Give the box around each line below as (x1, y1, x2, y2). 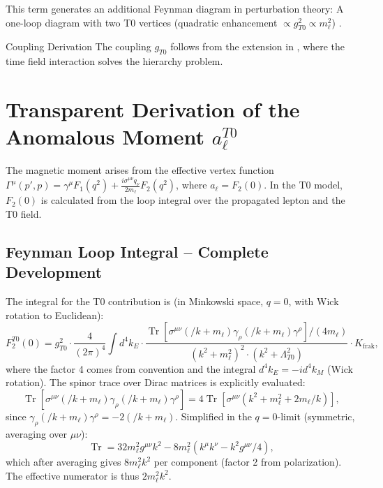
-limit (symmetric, (277, 408, 355, 423)
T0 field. (6, 206, 42, 221)
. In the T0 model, (264, 177, 343, 192)
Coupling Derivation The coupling (6, 39, 151, 54)
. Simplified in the (175, 408, 252, 423)
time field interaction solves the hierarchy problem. (6, 54, 223, 68)
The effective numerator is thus (6, 468, 140, 482)
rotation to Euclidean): (6, 307, 104, 322)
